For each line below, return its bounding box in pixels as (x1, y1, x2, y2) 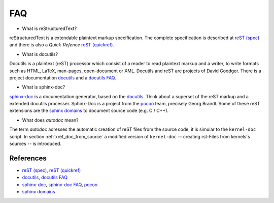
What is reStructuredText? (22, 25, 77, 32)
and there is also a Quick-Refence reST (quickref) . (9, 42, 114, 48)
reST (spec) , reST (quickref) (22, 167, 81, 173)
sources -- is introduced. (9, 140, 62, 147)
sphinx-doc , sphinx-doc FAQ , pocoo (22, 181, 98, 188)
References (9, 154, 47, 162)
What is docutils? (22, 51, 58, 57)
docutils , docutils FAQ (22, 175, 68, 181)
